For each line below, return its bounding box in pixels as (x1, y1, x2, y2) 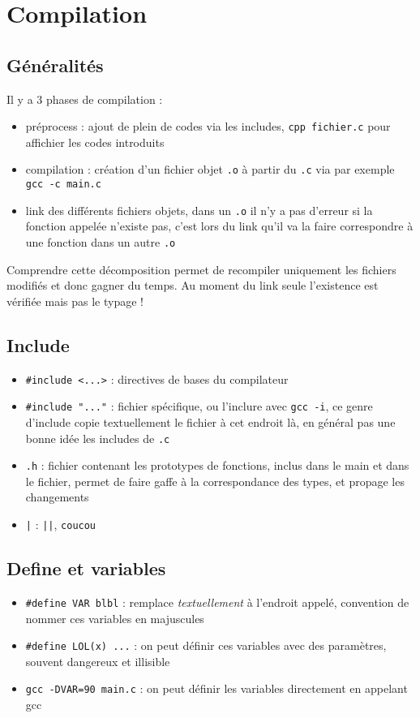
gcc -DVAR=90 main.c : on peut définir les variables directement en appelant (25, 680, 408, 697)
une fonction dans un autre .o (25, 233, 176, 250)
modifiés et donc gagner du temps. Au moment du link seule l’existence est (6, 277, 379, 294)
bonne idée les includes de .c (25, 429, 170, 446)
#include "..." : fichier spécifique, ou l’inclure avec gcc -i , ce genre (25, 398, 373, 415)
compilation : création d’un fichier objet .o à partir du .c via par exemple (25, 161, 395, 178)
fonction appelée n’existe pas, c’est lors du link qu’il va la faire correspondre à (25, 217, 414, 234)
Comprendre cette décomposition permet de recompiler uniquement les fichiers (6, 260, 396, 277)
